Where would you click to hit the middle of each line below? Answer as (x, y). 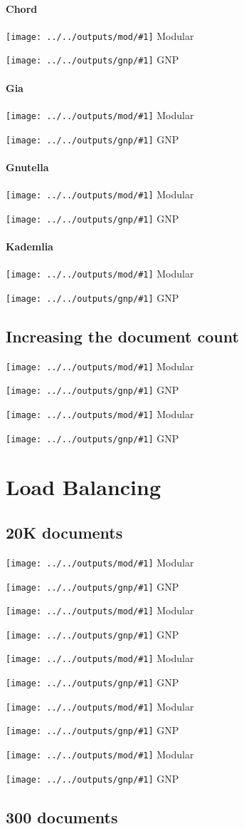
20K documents (64, 533)
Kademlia (30, 246)
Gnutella (27, 167)
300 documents (62, 817)
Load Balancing (84, 487)
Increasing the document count (122, 336)
